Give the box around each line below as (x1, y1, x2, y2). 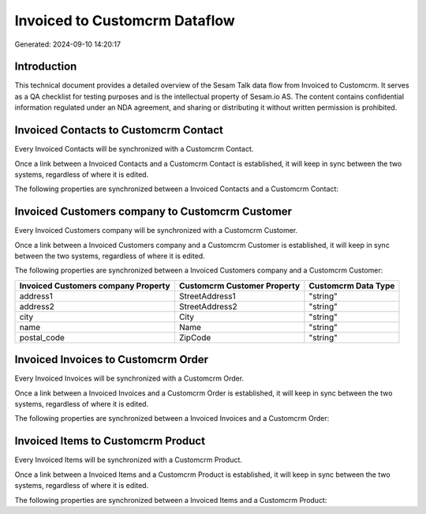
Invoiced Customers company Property (19, 280, 170, 291)
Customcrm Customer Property (178, 280, 301, 291)
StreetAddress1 (178, 291, 236, 302)
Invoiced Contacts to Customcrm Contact (14, 123, 224, 137)
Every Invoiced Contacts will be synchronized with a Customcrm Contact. (14, 144, 254, 154)
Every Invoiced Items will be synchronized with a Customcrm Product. (14, 455, 242, 465)
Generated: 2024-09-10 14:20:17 (14, 39, 121, 49)
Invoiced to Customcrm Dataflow (14, 12, 236, 29)
